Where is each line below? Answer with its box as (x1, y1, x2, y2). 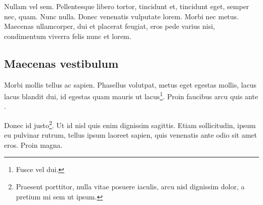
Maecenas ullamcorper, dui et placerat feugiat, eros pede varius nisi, (4, 21, 215, 31)
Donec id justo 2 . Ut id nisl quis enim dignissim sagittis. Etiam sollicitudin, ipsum (4, 118, 256, 130)
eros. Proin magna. (4, 139, 63, 150)
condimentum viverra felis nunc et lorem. (4, 30, 131, 41)
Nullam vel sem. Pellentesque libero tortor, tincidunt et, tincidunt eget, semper (4, 1, 249, 11)
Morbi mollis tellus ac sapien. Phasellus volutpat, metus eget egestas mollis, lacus (4, 79, 257, 90)
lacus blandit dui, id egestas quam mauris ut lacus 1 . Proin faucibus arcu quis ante (4, 90, 258, 101)
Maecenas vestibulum (4, 55, 119, 71)
